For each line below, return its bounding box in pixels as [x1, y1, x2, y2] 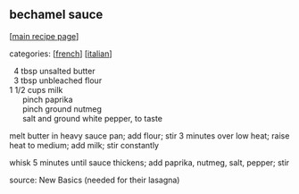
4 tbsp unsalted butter [12, 65, 96, 76]
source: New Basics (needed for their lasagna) [9, 174, 180, 185]
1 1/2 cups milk [9, 84, 63, 95]
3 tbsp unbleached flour [12, 75, 103, 86]
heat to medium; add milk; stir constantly [9, 139, 159, 150]
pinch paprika [21, 94, 73, 105]
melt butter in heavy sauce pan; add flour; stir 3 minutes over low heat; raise [9, 130, 290, 141]
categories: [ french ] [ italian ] [9, 48, 113, 59]
